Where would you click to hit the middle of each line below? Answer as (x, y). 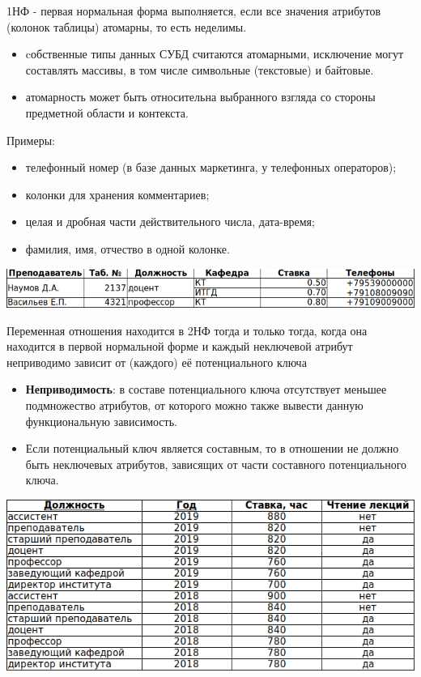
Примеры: (31, 140)
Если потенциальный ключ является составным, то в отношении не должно (212, 448)
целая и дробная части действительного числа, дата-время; (170, 221)
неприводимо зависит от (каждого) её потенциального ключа (157, 362)
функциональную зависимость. (101, 421)
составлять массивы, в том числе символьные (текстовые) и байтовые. (200, 69)
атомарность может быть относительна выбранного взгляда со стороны (200, 97)
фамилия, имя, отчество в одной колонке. (128, 248)
